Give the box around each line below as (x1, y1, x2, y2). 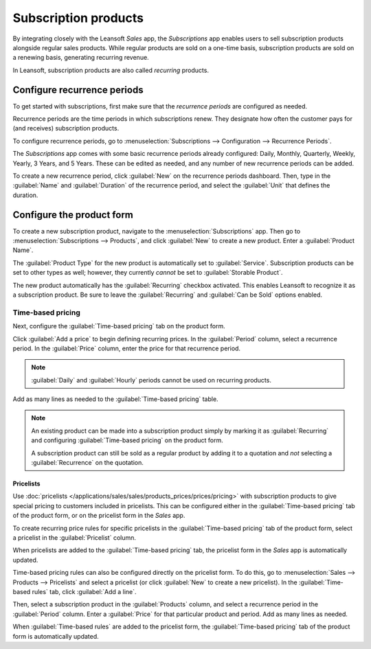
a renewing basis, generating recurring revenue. (12, 54, 149, 62)
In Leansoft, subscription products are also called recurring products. (12, 66, 210, 74)
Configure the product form (12, 209, 134, 220)
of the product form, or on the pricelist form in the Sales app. (12, 512, 185, 520)
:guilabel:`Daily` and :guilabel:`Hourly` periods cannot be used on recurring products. (31, 376, 271, 384)
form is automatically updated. (12, 632, 99, 640)
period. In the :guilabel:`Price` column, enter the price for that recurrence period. (12, 344, 240, 352)
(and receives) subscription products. (12, 124, 120, 133)
